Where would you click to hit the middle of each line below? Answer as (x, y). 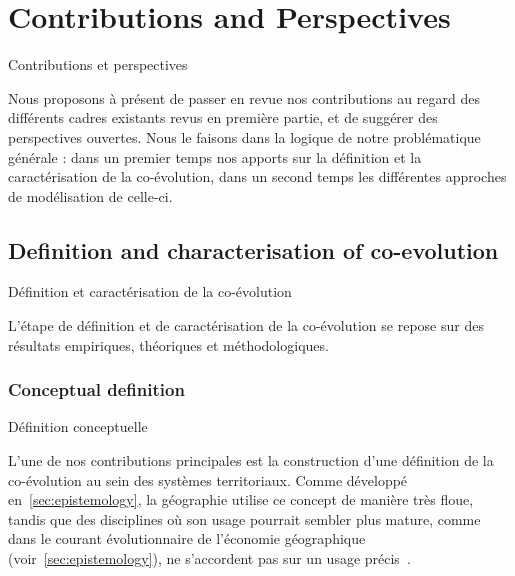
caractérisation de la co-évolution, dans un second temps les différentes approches (257, 176)
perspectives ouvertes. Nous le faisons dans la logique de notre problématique (244, 136)
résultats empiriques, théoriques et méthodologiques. (168, 344)
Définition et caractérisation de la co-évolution (150, 291)
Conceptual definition (96, 389)
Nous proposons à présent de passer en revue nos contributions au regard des (244, 97)
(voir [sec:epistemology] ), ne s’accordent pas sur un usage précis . (209, 558)
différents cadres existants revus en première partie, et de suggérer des (223, 117)
